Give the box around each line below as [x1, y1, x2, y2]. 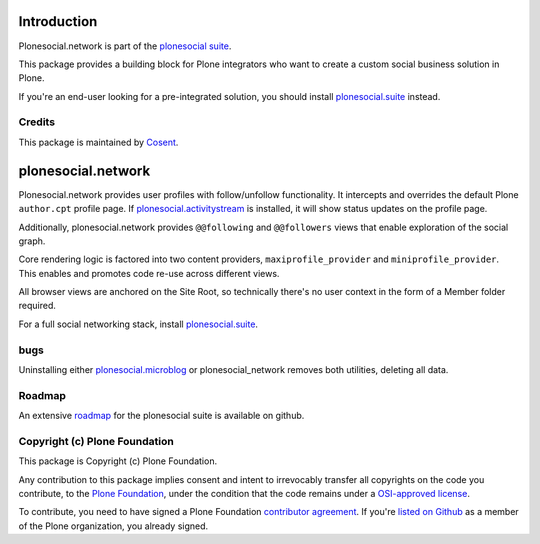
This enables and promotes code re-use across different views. [18, 267, 280, 279]
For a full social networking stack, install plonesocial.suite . [18, 318, 259, 330]
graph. [18, 235, 46, 247]
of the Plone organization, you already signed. [18, 520, 209, 532]
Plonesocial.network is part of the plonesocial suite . [18, 40, 232, 52]
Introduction [18, 13, 98, 30]
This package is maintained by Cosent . [18, 136, 179, 148]
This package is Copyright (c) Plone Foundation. [18, 455, 218, 467]
